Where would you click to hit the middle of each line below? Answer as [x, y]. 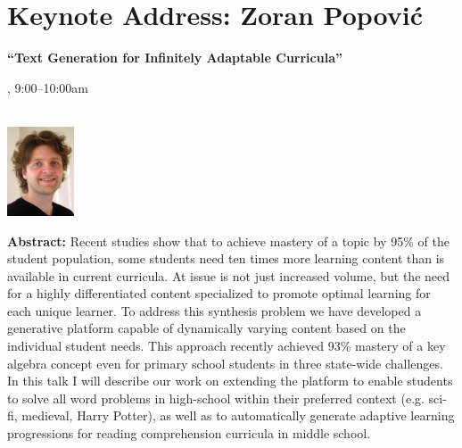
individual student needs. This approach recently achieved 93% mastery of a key [227, 346]
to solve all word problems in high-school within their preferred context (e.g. [216, 398]
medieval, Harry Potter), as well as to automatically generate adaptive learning [238, 415]
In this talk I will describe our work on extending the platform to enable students [230, 381]
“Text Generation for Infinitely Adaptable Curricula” [175, 58]
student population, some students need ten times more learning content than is [226, 258]
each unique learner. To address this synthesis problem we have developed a [214, 310]
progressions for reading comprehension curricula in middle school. [189, 433]
